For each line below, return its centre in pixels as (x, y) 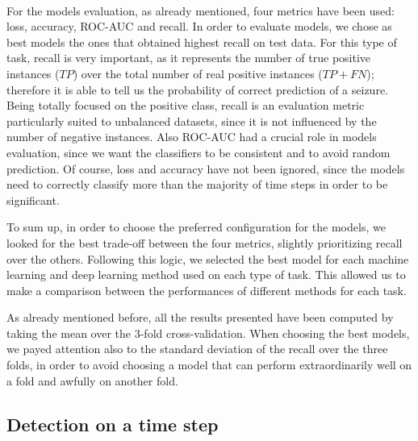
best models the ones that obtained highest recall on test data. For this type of (202, 42)
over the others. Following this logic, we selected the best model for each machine (208, 258)
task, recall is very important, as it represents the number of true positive (189, 58)
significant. (33, 200)
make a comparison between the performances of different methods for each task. (207, 290)
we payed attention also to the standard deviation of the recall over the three (197, 349)
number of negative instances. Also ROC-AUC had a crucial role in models (192, 137)
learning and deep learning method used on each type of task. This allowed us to (206, 275)
